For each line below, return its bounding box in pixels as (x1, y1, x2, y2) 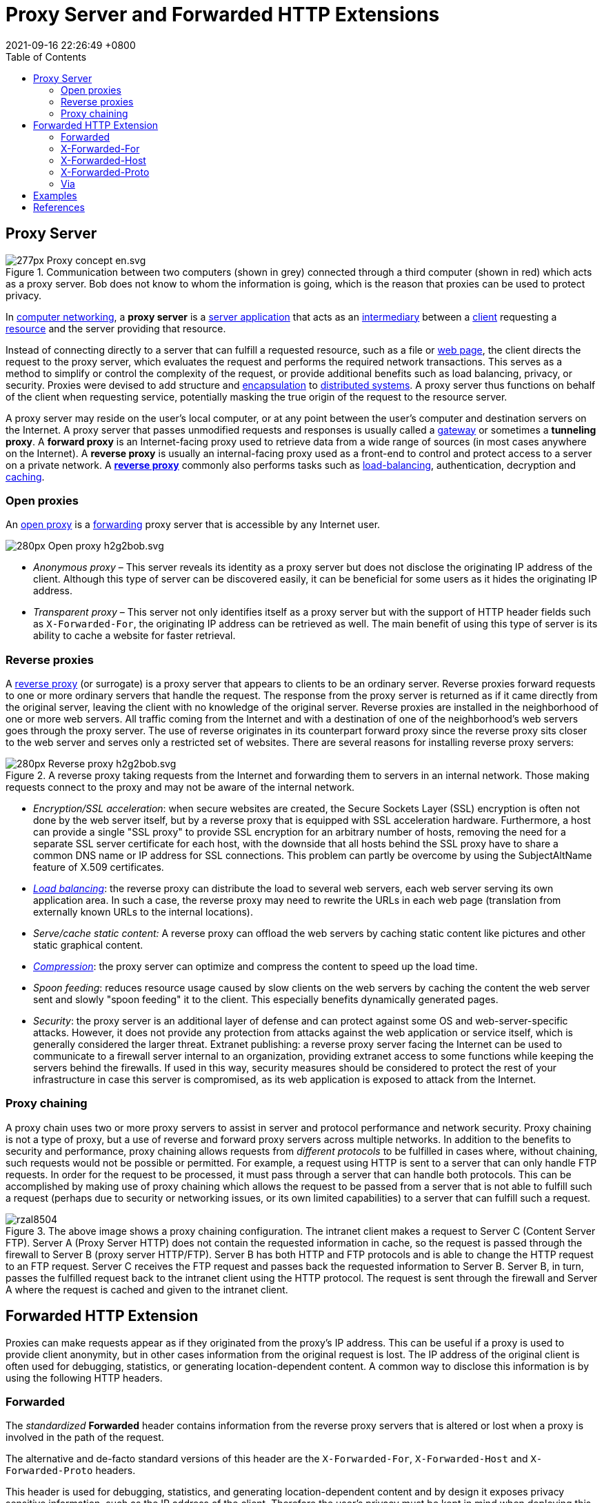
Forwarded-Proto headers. (6, 1464, 136, 1477)
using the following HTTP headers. (6, 1371, 163, 1384)
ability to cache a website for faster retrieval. (33, 629, 236, 642)
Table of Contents (6, 50, 87, 63)
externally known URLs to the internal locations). (33, 906, 253, 918)
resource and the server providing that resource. (6, 322, 226, 334)
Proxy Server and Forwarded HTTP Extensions (6, 3, 440, 26)
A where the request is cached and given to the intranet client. (6, 1283, 288, 1295)
